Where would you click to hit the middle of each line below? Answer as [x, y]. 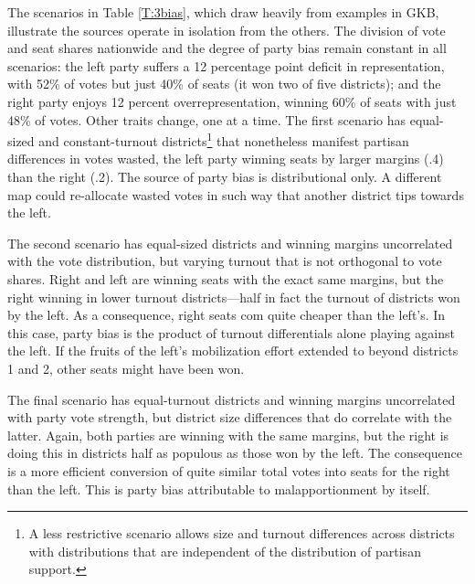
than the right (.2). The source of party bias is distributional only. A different [225, 176]
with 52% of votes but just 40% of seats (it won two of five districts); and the [224, 84]
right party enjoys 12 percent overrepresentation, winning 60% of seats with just [232, 101]
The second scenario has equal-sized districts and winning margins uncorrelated [230, 243]
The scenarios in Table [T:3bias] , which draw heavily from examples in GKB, [223, 12]
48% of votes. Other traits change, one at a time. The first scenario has [207, 119]
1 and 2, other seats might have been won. [126, 368]
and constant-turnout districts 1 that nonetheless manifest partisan [224, 139]
